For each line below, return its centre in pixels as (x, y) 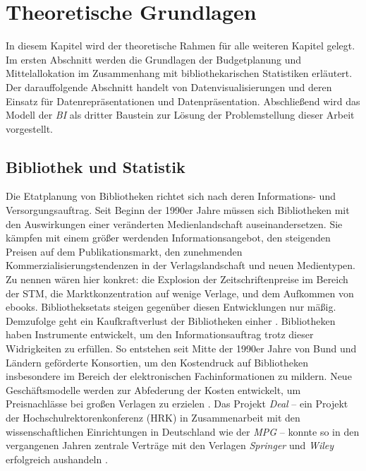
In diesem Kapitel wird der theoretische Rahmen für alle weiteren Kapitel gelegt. (181, 46)
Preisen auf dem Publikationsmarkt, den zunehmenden (124, 251)
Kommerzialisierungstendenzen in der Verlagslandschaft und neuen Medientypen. (181, 265)
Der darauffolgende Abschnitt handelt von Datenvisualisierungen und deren (169, 87)
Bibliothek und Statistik (96, 166)
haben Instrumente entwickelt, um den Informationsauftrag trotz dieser (160, 334)
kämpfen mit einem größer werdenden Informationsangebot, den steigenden (168, 238)
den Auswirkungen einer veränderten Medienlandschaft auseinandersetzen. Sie (174, 223)
